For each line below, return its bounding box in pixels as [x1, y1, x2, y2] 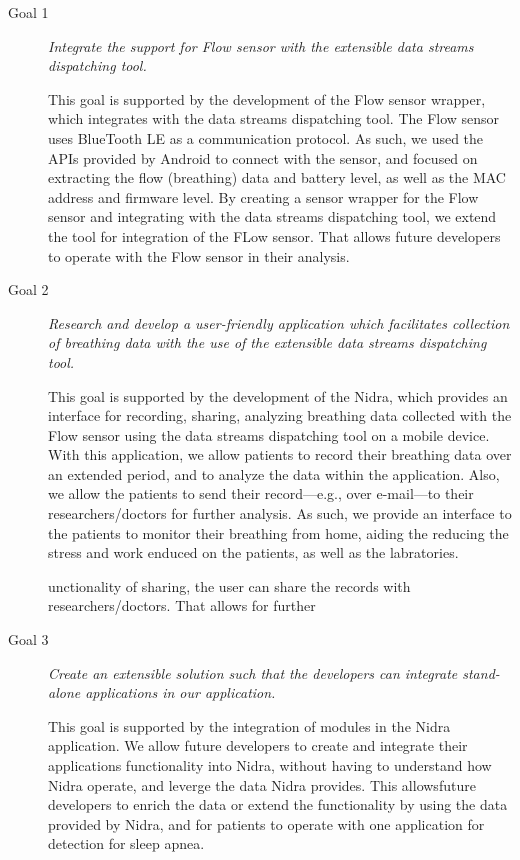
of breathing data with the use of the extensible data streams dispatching [48, 332, 487, 353]
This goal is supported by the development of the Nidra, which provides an [48, 385, 508, 406]
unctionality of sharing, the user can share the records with [48, 575, 411, 596]
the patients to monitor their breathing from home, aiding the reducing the [48, 522, 509, 543]
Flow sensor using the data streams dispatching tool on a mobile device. [48, 424, 490, 445]
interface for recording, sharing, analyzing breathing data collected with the [48, 405, 512, 426]
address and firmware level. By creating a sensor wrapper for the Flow [48, 186, 479, 207]
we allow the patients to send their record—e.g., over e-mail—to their [48, 483, 474, 504]
